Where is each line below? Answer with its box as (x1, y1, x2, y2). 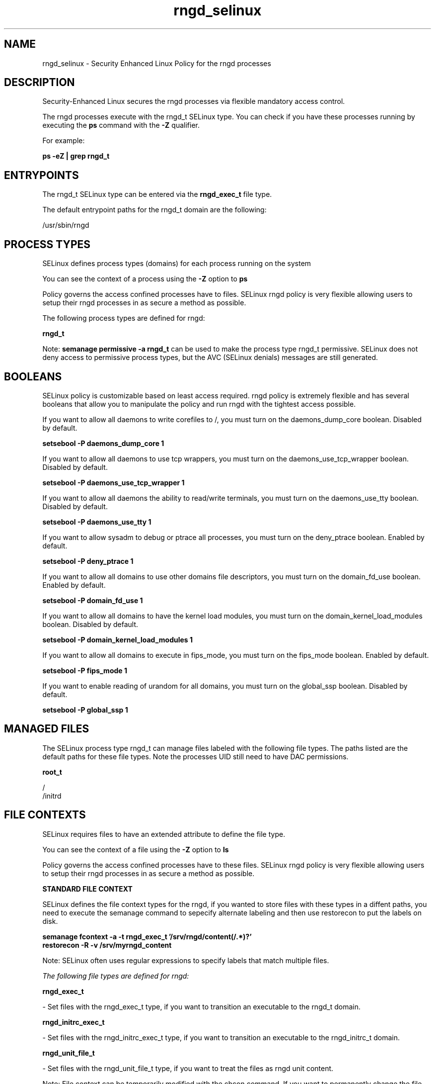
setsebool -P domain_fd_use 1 (42, 596, 143, 605)
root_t (42, 767, 62, 776)
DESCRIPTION (4, 76, 75, 89)
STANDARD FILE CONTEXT (42, 884, 133, 893)
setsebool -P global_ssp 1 (42, 705, 128, 714)
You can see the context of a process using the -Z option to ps (42, 274, 248, 283)
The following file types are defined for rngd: (42, 971, 189, 980)
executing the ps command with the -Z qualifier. (42, 121, 200, 130)
